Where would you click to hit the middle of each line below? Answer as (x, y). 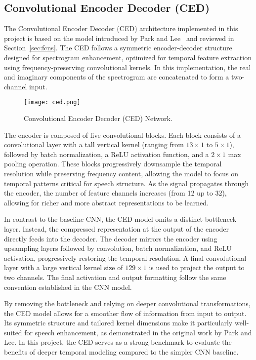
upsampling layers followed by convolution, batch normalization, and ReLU (118, 248)
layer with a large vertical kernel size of (64, 267)
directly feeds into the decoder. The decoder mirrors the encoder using (111, 238)
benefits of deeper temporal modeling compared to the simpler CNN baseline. (121, 352)
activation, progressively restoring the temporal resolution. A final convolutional (125, 258)
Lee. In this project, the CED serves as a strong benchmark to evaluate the (118, 342)
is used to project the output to (197, 267)
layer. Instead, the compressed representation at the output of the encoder (117, 228)
